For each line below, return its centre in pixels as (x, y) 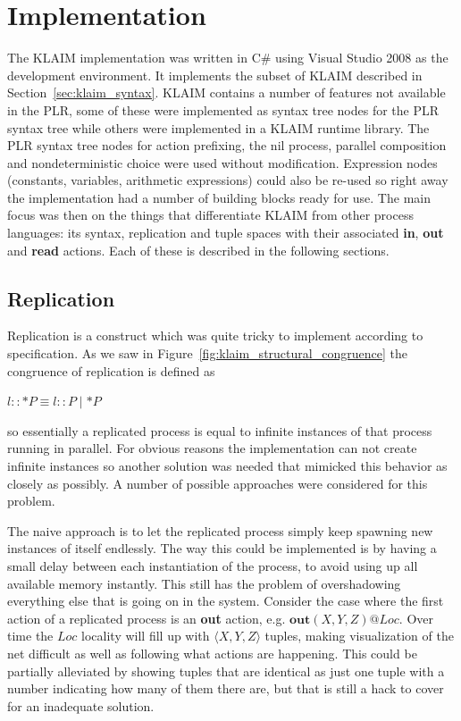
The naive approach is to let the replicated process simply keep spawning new (220, 530)
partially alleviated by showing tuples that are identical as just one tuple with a (226, 671)
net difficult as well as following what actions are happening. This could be (212, 653)
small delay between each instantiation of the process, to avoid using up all (213, 565)
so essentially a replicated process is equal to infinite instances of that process (220, 430)
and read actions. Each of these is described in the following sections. (198, 250)
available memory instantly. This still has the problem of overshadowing (204, 583)
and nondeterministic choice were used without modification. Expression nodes (222, 162)
